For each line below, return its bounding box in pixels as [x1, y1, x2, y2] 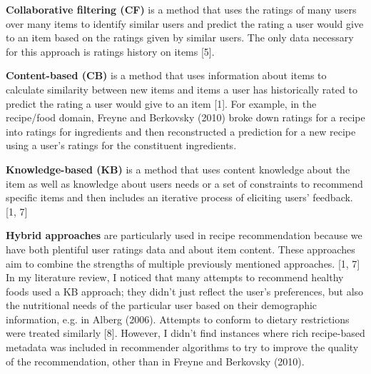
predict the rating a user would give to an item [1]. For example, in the [6, 96, 317, 111]
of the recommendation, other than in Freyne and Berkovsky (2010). [6, 353, 305, 368]
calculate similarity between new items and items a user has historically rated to [6, 81, 357, 96]
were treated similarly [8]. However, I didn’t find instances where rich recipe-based [6, 325, 365, 340]
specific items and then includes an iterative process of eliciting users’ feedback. [6, 190, 353, 205]
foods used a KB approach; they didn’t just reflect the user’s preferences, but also [6, 283, 364, 298]
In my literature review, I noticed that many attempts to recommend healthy [6, 270, 344, 285]
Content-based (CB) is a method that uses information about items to [6, 68, 327, 83]
